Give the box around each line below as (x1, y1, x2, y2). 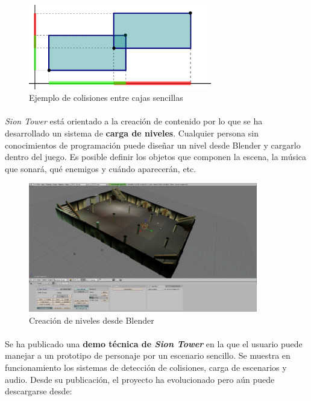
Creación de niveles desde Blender (29, 313, 154, 326)
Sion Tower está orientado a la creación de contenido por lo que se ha (5, 115, 263, 127)
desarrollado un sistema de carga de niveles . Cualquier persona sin (5, 127, 259, 140)
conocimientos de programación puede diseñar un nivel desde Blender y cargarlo (5, 138, 301, 151)
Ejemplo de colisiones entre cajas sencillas (29, 91, 183, 104)
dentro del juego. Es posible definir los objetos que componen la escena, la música (5, 150, 307, 163)
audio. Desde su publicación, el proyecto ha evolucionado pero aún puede (5, 373, 275, 385)
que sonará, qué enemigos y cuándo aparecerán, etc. (5, 162, 196, 175)
